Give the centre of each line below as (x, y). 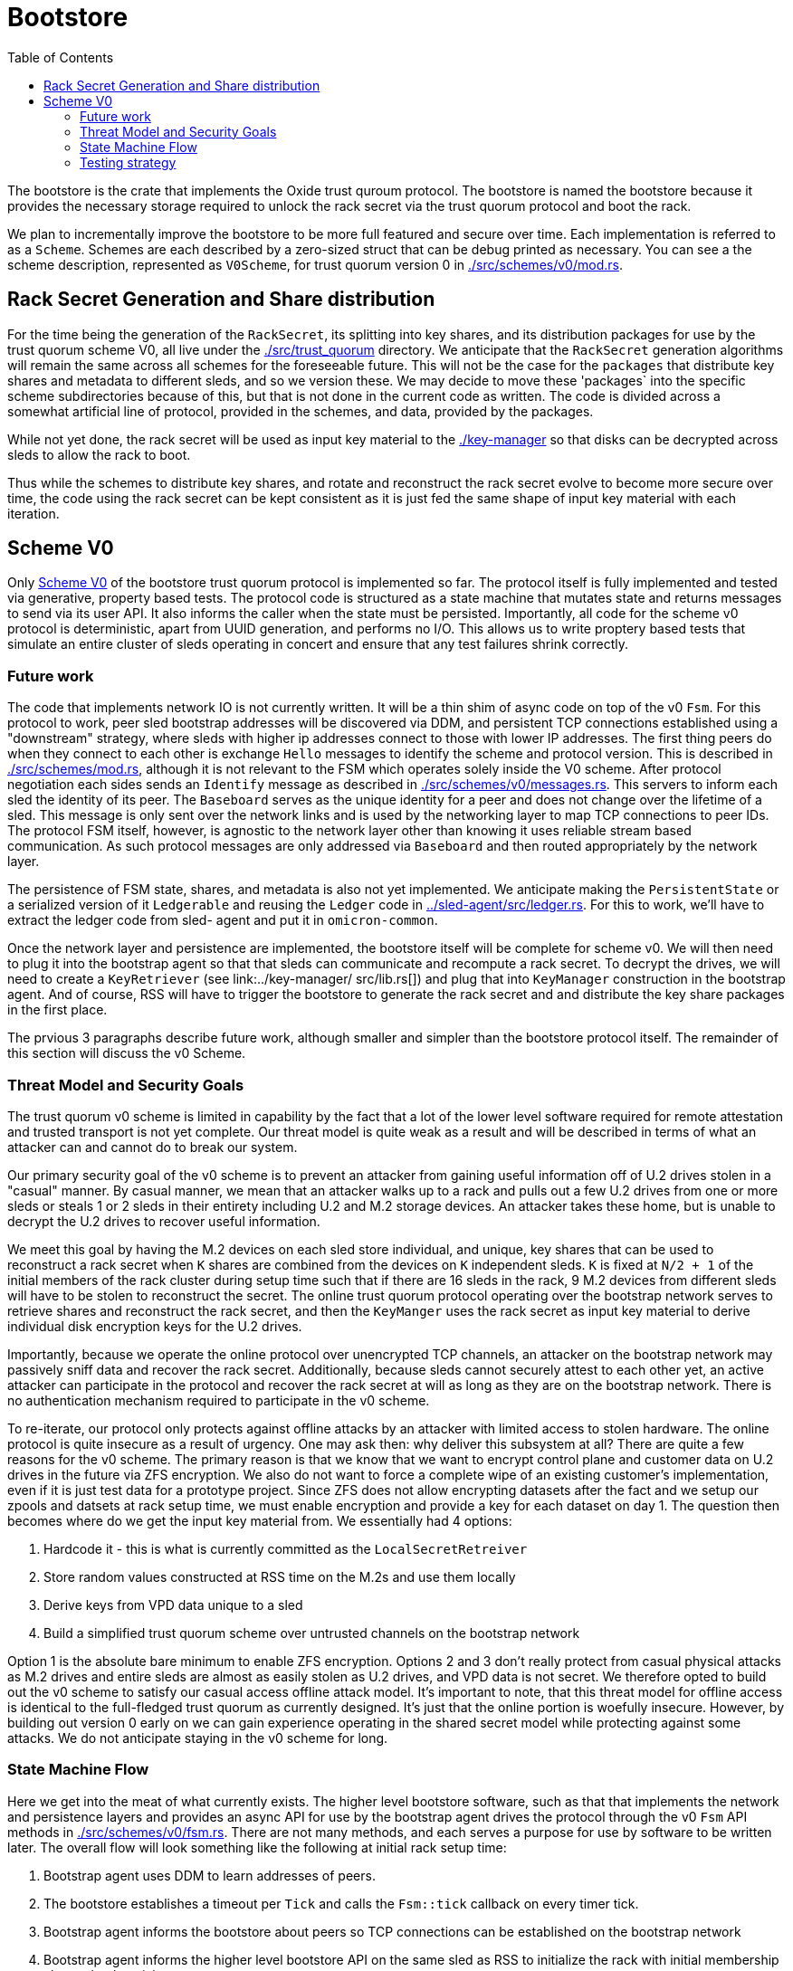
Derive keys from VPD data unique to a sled (173, 1604)
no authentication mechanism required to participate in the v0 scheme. (219, 1400)
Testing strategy (128, 162)
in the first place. (57, 1010)
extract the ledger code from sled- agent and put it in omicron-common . (223, 920)
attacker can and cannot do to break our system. (153, 1147)
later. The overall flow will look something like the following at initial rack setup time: (257, 1847)
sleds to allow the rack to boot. (99, 454)
